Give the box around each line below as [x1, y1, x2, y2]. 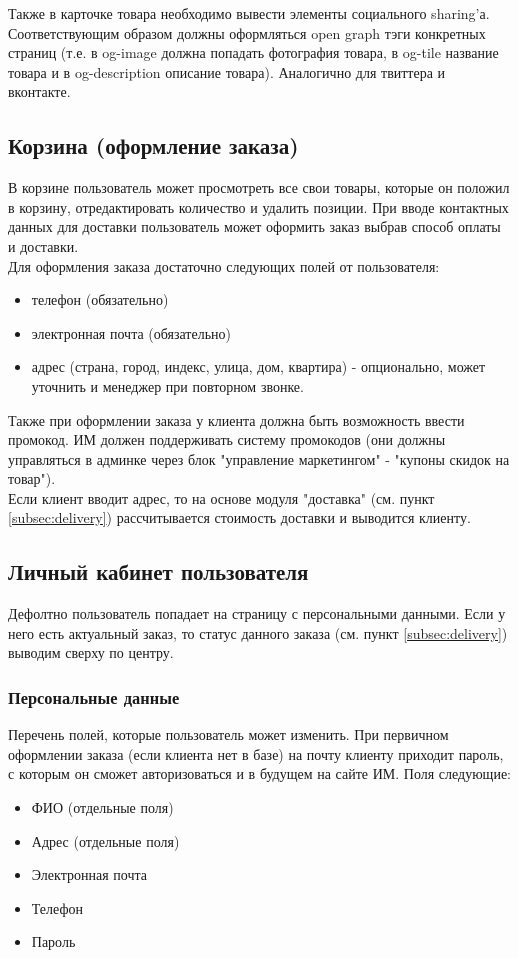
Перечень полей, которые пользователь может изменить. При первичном [8, 724, 449, 745]
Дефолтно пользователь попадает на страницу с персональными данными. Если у [8, 603, 506, 624]
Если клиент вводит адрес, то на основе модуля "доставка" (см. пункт [8, 487, 435, 508]
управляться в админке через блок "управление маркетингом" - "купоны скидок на [8, 448, 510, 469]
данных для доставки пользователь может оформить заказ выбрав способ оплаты [8, 216, 501, 237]
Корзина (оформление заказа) [8, 130, 299, 161]
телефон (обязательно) [31, 289, 169, 310]
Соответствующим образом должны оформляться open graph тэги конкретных [8, 22, 486, 43]
